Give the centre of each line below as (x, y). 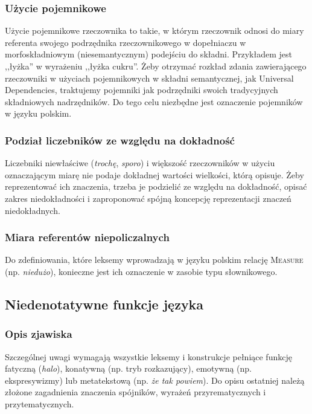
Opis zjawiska (39, 334)
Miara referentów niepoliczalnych (87, 237)
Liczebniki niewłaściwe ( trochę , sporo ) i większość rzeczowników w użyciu (140, 163)
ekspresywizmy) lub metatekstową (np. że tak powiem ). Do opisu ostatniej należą (155, 380)
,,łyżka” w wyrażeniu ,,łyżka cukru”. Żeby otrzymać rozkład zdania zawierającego (156, 66)
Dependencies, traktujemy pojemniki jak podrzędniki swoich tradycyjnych (142, 90)
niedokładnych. (33, 210)
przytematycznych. (40, 403)
